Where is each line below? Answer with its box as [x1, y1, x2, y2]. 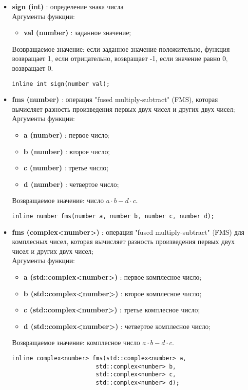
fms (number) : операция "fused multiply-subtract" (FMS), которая [12, 94, 218, 104]
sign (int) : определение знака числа [12, 1, 124, 11]
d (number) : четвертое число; [23, 179, 119, 189]
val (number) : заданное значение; [23, 27, 131, 38]
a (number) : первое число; [23, 130, 110, 140]
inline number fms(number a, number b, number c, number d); [12, 212, 215, 220]
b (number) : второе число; [23, 146, 110, 156]
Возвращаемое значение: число [12, 195, 104, 205]
